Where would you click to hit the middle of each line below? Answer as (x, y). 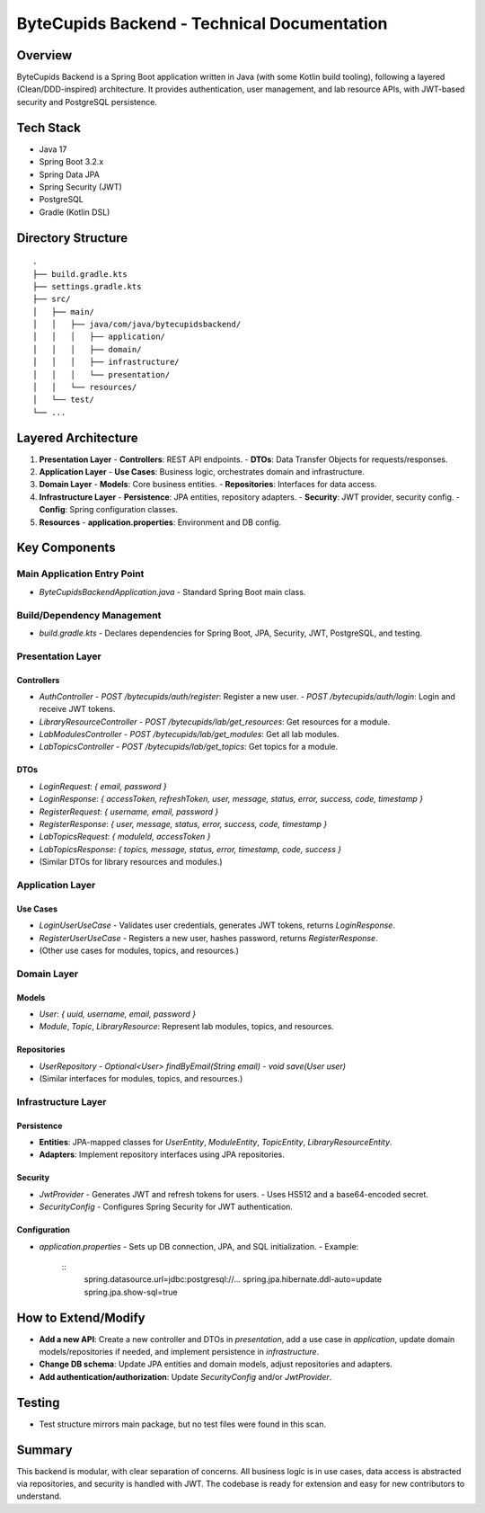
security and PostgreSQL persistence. (87, 102)
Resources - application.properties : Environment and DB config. (160, 522)
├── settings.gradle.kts (87, 286)
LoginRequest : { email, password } (103, 786)
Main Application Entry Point (80, 574)
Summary (44, 1450)
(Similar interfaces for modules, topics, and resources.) (141, 1079)
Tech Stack (48, 127)
